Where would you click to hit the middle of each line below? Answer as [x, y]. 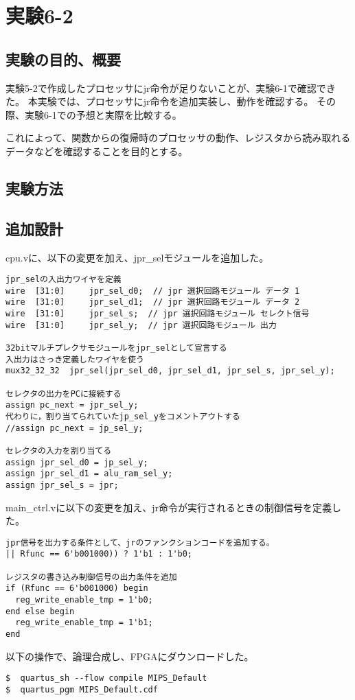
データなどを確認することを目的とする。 [97, 151]
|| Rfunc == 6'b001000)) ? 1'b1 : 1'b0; [99, 554]
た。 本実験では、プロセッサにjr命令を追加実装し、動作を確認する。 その [171, 101]
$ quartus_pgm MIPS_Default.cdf [82, 689]
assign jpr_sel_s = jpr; [62, 485]
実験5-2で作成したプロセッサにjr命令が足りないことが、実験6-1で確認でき [171, 87]
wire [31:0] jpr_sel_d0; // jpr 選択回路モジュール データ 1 [153, 291]
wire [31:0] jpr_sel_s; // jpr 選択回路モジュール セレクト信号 [158, 314]
